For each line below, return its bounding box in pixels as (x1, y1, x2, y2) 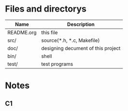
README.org (7, 29, 37, 36)
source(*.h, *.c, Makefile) (41, 37, 100, 44)
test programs (41, 61, 73, 67)
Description (67, 21, 95, 28)
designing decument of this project (41, 45, 121, 51)
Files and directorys (5, 3, 87, 15)
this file (41, 29, 58, 36)
